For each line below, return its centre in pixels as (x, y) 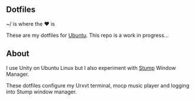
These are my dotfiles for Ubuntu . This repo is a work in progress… (87, 35)
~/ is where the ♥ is (30, 23)
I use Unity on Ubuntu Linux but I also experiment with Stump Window (91, 68)
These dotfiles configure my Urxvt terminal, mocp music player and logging (98, 85)
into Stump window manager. (42, 92)
